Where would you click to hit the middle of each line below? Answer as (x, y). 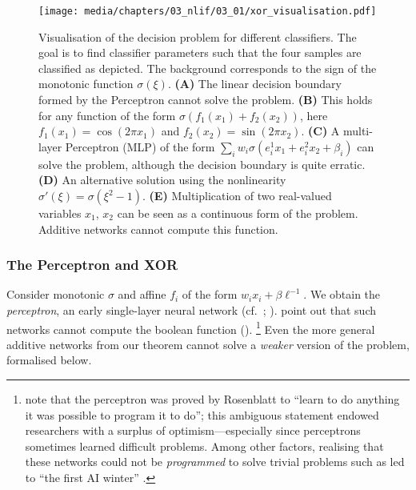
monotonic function (86, 84)
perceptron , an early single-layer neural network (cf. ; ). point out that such (191, 310)
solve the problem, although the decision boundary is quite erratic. (202, 164)
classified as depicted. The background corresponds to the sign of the (208, 68)
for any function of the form (107, 115)
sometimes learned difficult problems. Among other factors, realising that (204, 446)
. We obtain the (342, 294)
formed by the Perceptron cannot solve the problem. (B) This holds (206, 100)
